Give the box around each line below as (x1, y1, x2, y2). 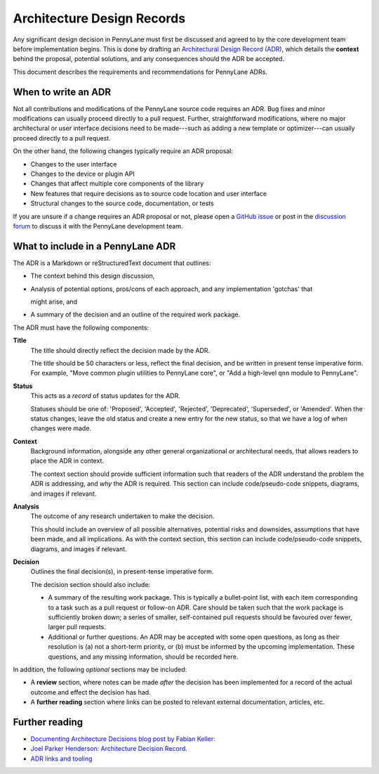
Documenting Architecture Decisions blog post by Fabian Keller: (30, 735, 215, 743)
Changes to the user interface (30, 160, 117, 168)
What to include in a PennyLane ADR (13, 240, 176, 252)
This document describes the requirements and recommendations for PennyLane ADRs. (13, 67, 268, 76)
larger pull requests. (48, 623, 107, 631)
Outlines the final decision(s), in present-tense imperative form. (30, 567, 214, 576)
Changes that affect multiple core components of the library (30, 179, 204, 188)
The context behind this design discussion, (30, 271, 155, 280)
